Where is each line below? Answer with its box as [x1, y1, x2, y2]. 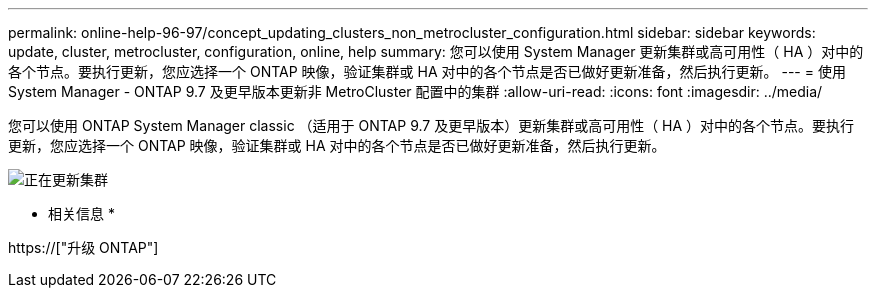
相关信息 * [48, 205, 115, 222]
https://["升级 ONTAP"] [8, 239, 159, 256]
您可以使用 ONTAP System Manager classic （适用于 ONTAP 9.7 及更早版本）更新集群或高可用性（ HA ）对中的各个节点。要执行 [8, 117, 855, 134]
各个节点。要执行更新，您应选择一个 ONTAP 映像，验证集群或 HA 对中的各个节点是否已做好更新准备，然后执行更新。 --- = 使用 [8, 63, 846, 80]
